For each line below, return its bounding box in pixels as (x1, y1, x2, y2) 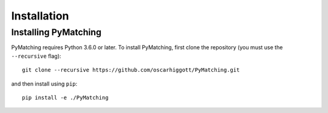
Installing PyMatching (11, 27, 101, 38)
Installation (11, 9, 69, 22)
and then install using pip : (11, 80, 78, 87)
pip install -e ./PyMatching (22, 94, 109, 101)
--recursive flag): (11, 52, 61, 60)
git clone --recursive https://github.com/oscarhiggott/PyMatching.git (22, 67, 240, 74)
